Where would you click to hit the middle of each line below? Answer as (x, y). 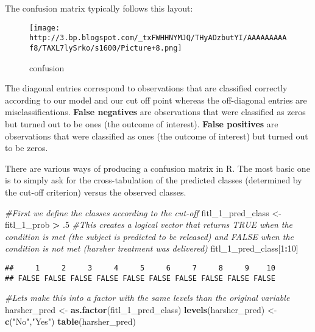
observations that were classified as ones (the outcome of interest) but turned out (157, 136)
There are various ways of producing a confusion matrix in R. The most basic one (157, 168)
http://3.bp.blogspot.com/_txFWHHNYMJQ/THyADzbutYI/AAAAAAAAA (158, 38)
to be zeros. (27, 148)
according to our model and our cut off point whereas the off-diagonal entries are (156, 100)
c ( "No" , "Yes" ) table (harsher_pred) (70, 321)
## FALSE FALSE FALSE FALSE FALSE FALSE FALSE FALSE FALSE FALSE (140, 278)
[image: (45, 28)
